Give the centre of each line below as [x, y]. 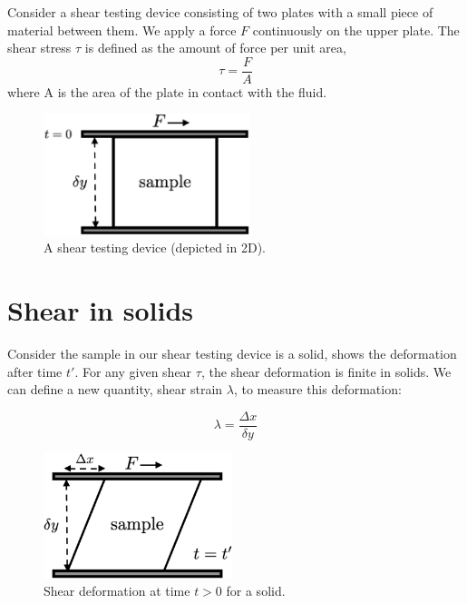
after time [35, 371]
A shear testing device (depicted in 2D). [155, 248]
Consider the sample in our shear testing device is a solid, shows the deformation [232, 354]
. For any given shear [133, 371]
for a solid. [256, 591]
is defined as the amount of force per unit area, [215, 48]
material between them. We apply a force [122, 30]
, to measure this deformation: [317, 389]
